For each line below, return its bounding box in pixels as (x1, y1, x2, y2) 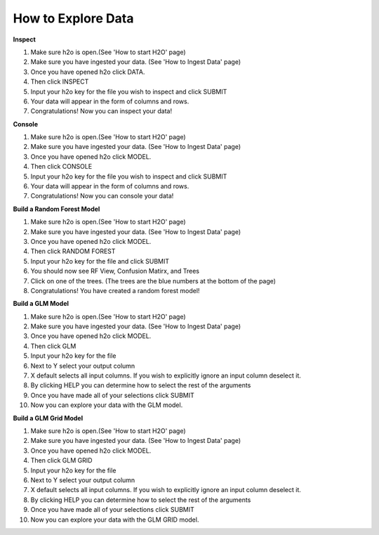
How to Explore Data (13, 11, 134, 26)
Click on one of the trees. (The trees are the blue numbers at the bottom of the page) (30, 276, 277, 285)
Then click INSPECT (30, 77, 89, 86)
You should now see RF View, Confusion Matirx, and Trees (30, 267, 200, 276)
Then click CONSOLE (30, 162, 93, 171)
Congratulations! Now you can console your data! (30, 192, 174, 200)
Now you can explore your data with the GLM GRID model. (30, 515, 199, 524)
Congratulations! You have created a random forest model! (30, 286, 200, 295)
